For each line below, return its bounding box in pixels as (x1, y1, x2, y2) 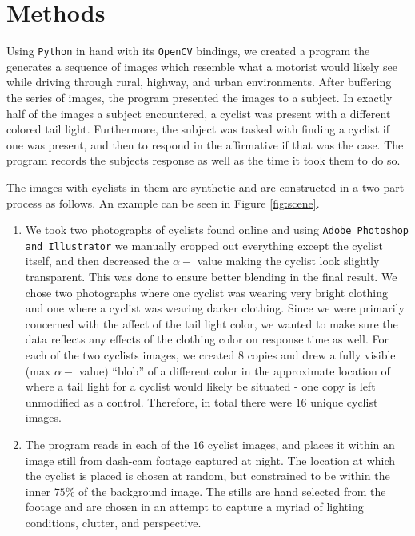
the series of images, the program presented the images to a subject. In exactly (6, 89, 393, 105)
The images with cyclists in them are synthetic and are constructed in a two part (6, 178, 405, 195)
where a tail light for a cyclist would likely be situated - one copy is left (25, 378, 376, 395)
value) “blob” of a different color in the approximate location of (78, 362, 390, 379)
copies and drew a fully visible (247, 347, 396, 363)
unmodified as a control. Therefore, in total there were (25, 393, 292, 410)
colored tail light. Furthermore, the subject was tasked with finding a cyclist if (6, 121, 390, 137)
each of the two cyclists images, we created (25, 347, 235, 363)
